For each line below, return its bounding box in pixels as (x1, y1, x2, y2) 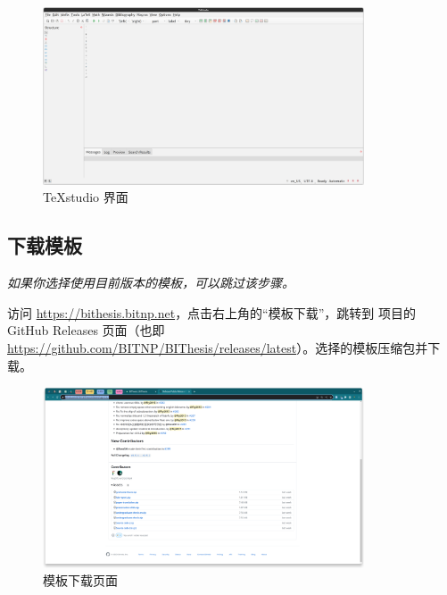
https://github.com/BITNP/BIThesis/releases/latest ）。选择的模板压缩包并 (7, 339, 428, 357)
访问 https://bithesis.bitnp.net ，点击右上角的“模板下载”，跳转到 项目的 (7, 303, 417, 322)
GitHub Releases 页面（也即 (7, 321, 165, 339)
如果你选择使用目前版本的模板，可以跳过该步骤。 (7, 273, 294, 292)
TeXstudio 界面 (43, 188, 128, 206)
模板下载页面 (43, 571, 118, 590)
